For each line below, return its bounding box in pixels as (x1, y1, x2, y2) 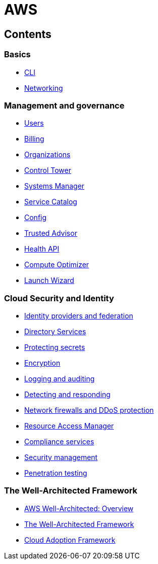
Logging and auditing (24, 374, 95, 383)
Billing (24, 134, 44, 144)
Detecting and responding (24, 390, 111, 399)
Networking (24, 83, 63, 92)
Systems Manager (24, 182, 85, 191)
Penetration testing (24, 469, 87, 478)
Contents (4, 27, 51, 41)
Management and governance (4, 100, 125, 111)
